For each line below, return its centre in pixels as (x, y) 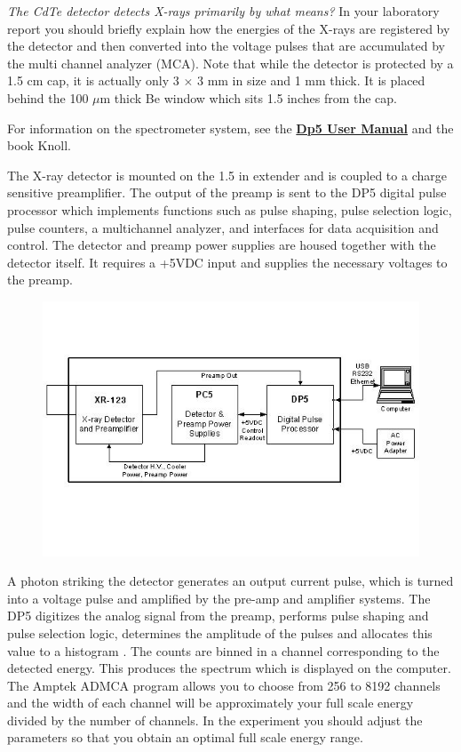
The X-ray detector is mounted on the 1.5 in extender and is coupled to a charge (227, 175)
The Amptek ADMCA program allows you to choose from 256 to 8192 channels (224, 685)
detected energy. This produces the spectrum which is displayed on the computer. (229, 668)
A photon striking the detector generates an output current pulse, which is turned (230, 581)
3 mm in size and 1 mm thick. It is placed (311, 80)
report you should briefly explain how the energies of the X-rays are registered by (229, 28)
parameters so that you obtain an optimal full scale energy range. (185, 737)
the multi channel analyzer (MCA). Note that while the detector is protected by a (230, 63)
